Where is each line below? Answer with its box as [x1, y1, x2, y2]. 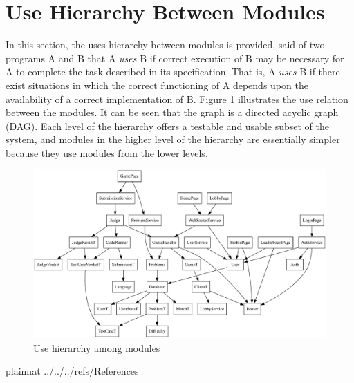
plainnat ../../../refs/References [6, 364, 139, 378]
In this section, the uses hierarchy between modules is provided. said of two [6, 37, 325, 52]
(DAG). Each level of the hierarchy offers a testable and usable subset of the [6, 118, 330, 133]
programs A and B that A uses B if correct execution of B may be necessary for [6, 50, 344, 65]
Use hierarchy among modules [33, 340, 160, 355]
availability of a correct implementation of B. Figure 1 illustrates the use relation [6, 91, 348, 106]
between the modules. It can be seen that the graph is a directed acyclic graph [6, 105, 339, 120]
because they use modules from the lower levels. [6, 145, 208, 160]
